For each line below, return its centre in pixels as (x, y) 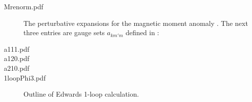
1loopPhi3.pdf (25, 77)
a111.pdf (17, 49)
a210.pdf (17, 68)
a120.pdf (17, 58)
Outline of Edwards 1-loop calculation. (81, 94)
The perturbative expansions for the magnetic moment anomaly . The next (136, 23)
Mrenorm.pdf (24, 6)
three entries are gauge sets (64, 32)
